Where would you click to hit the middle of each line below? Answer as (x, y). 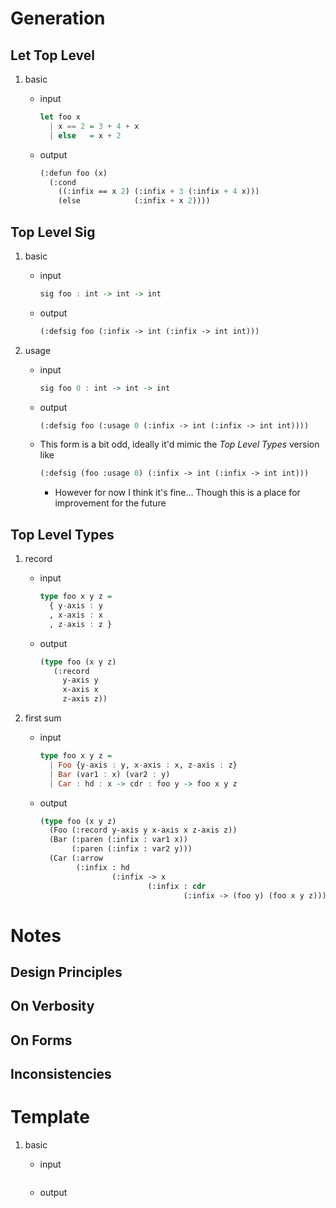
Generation (58, 18)
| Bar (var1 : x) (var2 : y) (109, 774)
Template (50, 1117)
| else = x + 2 (85, 135)
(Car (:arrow (75, 858)
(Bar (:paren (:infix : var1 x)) (118, 840)
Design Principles (66, 972)
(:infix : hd (102, 867)
